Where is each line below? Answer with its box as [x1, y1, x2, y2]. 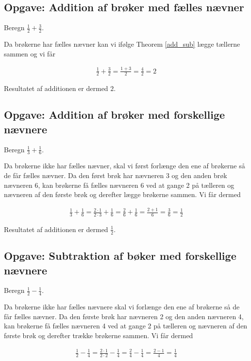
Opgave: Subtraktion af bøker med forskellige [4, 248, 236, 263]
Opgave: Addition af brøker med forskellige [4, 107, 225, 122]
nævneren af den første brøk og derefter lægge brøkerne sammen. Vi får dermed [4, 189, 241, 199]
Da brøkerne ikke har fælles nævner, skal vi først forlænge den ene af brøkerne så [4, 161, 245, 171]
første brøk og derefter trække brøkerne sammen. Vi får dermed [4, 330, 193, 340]
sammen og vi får [4, 48, 55, 58]
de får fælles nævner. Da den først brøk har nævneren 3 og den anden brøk [4, 170, 227, 180]
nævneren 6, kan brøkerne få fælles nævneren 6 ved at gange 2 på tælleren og [4, 180, 234, 190]
